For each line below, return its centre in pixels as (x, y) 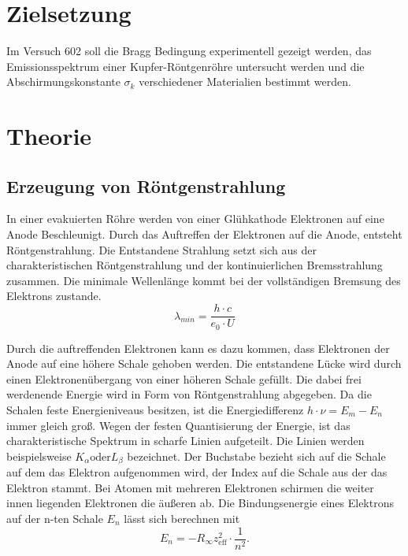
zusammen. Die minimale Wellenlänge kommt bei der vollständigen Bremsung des (204, 280)
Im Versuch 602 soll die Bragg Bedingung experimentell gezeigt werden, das (189, 51)
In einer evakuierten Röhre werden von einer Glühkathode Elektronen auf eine (195, 219)
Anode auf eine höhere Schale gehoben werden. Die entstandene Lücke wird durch (204, 363)
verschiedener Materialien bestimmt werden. (245, 82)
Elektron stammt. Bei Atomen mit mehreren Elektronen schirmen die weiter (190, 487)
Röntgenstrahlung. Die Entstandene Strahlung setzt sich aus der (161, 249)
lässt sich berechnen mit (182, 518)
